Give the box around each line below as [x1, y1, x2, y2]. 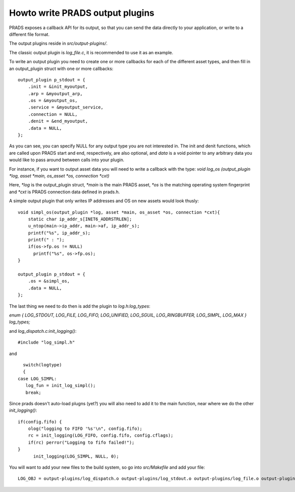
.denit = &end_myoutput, [28, 118, 88, 124]
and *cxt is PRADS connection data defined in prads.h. [9, 189, 120, 195]
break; [25, 389, 41, 395]
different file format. [9, 31, 50, 37]
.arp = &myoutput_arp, [28, 91, 83, 96]
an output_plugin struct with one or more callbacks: [9, 66, 114, 71]
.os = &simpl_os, [28, 279, 70, 284]
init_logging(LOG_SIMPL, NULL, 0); [33, 454, 119, 459]
